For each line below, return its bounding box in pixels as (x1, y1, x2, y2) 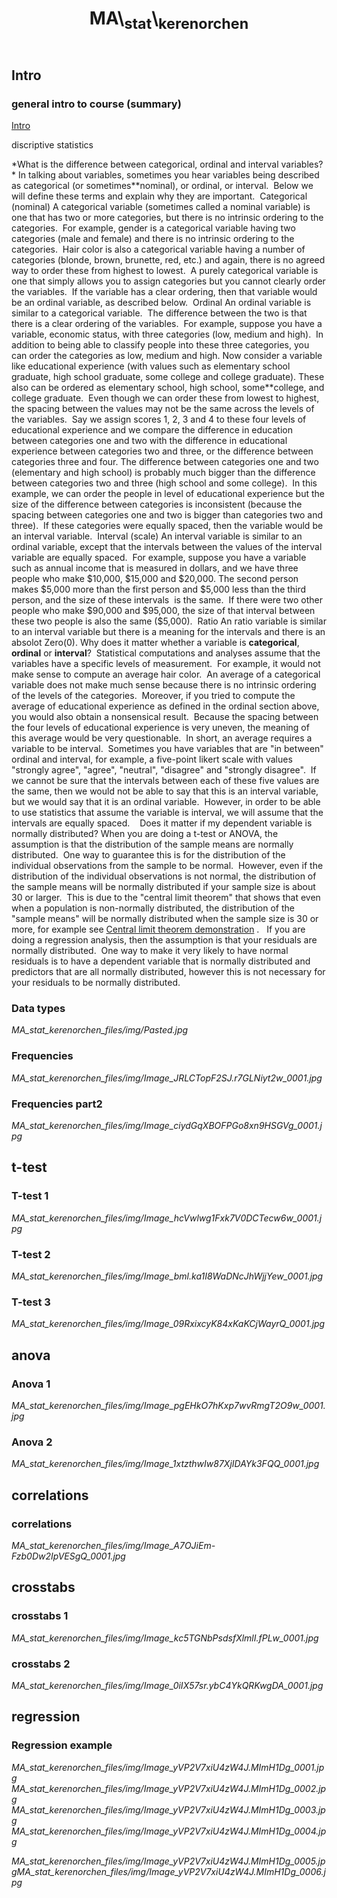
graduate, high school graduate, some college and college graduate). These (11, 371, 325, 383)
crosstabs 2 (11, 1657, 71, 1671)
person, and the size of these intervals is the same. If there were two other (11, 594, 323, 606)
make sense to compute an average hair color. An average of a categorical (11, 668, 321, 681)
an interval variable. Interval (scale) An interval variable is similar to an (11, 530, 303, 542)
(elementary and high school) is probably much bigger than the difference (11, 467, 316, 479)
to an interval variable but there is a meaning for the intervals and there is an (11, 626, 326, 638)
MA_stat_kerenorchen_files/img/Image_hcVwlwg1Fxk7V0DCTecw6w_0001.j (11, 1212, 323, 1224)
